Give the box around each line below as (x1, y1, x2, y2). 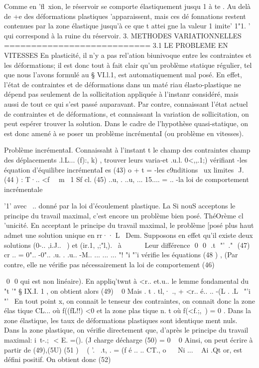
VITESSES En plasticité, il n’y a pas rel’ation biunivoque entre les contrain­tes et (4, 49, 252, 60)
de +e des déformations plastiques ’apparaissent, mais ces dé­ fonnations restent (4, 10, 246, 21)
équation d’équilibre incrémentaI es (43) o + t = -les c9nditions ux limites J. (4, 164, 244, 175)
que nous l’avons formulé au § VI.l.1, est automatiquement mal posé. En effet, (4, 69, 242, 80)
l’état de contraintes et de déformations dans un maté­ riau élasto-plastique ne (4, 79, 241, 89)
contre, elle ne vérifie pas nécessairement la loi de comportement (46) (4, 259, 215, 269)
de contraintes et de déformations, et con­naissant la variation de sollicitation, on (4, 108, 249, 119)
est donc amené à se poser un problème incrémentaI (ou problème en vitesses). (4, 128, 244, 138)
